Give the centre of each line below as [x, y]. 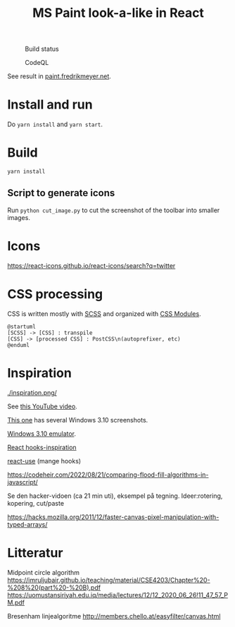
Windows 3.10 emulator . [42, 433]
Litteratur [35, 553]
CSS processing [55, 294]
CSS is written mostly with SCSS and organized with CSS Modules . [104, 313]
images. [19, 217]
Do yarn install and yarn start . [55, 124]
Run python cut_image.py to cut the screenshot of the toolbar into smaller [114, 210]
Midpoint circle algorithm [43, 572]
